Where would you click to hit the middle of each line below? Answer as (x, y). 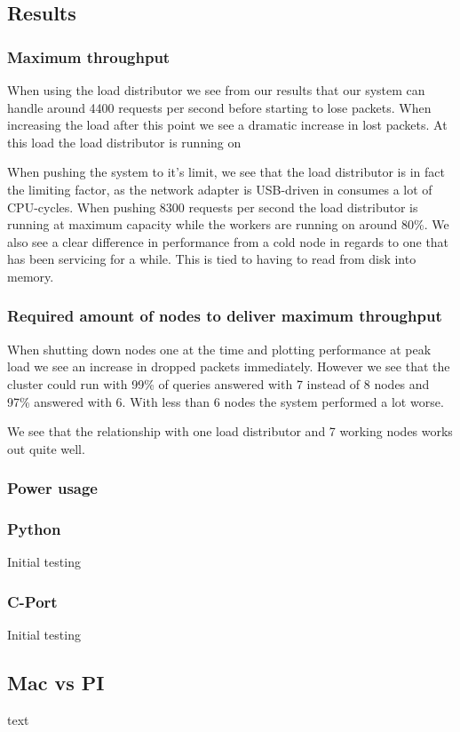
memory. (31, 276)
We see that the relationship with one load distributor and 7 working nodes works (230, 431)
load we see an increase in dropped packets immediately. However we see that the (229, 366)
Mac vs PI (56, 683)
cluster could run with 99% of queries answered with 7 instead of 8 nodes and (218, 383)
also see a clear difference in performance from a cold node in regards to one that (228, 241)
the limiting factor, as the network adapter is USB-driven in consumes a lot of (220, 189)
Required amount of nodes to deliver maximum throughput (225, 316)
